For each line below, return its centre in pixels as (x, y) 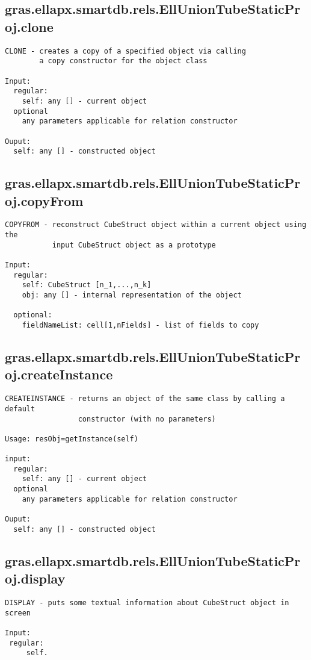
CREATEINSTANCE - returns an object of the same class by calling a (145, 399)
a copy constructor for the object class (123, 61)
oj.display (35, 578)
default (20, 409)
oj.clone (29, 26)
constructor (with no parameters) (147, 419)
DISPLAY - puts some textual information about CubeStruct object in (147, 603)
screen (18, 613)
